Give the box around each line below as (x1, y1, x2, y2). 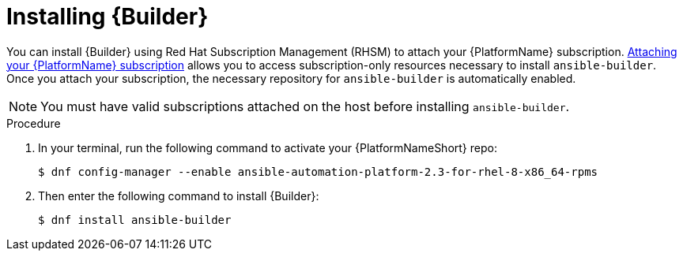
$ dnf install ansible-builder (38, 213, 232, 226)
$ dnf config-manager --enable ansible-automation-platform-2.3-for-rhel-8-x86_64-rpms (38, 165, 598, 178)
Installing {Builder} (6, 3, 209, 30)
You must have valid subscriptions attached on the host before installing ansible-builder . (40, 98, 570, 114)
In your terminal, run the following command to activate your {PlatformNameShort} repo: (38, 140, 497, 155)
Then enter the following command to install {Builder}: (38, 188, 319, 203)
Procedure (6, 116, 61, 130)
